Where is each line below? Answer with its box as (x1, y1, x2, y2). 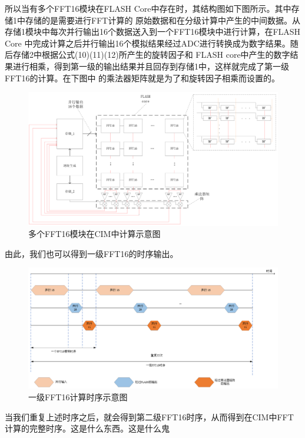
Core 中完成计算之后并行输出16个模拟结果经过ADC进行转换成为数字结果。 (5, 37, 290, 49)
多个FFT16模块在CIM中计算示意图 (28, 228, 161, 240)
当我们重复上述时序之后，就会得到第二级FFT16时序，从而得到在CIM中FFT (5, 410, 294, 423)
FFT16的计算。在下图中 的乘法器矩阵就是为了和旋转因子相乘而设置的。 (5, 71, 280, 84)
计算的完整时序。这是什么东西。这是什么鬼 (5, 422, 170, 434)
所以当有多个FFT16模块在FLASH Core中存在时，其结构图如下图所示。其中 (5, 2, 291, 14)
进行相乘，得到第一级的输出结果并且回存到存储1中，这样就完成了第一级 (12, 60, 289, 72)
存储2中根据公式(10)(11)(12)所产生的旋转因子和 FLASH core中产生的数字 (12, 48, 290, 61)
